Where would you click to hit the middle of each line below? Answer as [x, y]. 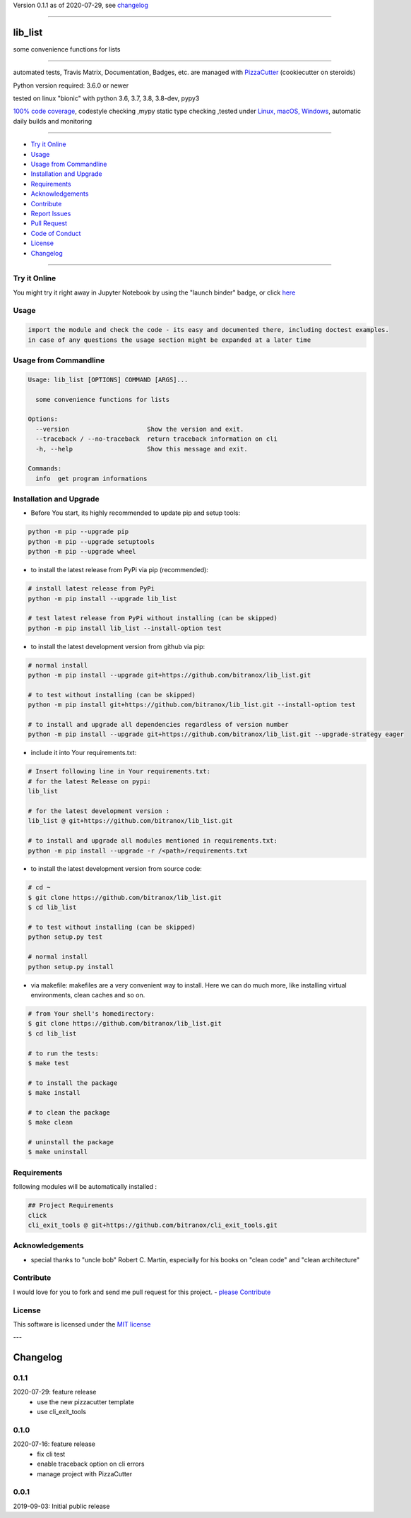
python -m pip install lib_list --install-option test [125, 628]
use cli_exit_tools [61, 1412]
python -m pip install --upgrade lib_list [102, 598]
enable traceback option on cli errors [91, 1464]
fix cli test [51, 1454]
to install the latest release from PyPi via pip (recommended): [119, 570]
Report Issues [51, 213]
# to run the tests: [63, 1053]
